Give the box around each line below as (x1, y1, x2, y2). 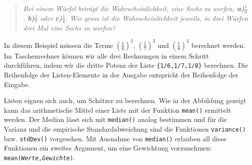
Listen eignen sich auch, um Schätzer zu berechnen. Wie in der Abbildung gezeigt (4, 95, 247, 105)
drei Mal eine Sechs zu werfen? (23, 22, 115, 32)
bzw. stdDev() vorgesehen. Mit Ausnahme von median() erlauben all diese (4, 133, 227, 143)
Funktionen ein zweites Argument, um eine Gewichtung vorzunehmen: (4, 143, 212, 153)
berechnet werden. (191, 40, 245, 50)
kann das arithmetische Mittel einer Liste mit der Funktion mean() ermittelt (4, 105, 231, 115)
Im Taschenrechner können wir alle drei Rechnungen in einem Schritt (4, 50, 209, 60)
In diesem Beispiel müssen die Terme (4, 40, 113, 50)
